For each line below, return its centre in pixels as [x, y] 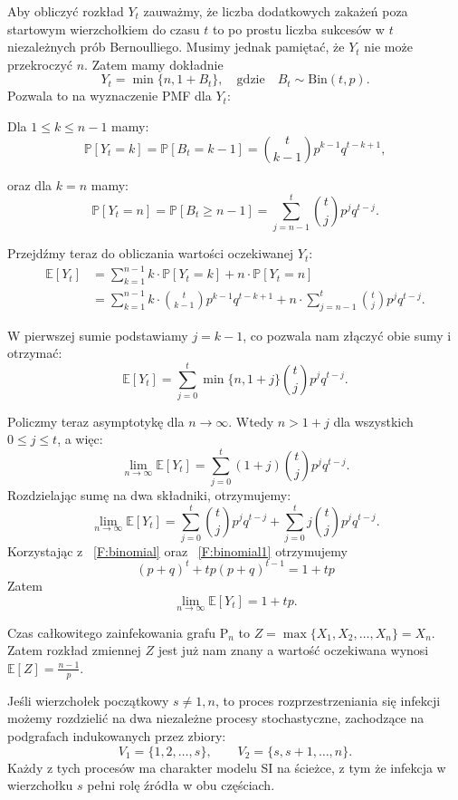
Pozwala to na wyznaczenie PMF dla [110, 96]
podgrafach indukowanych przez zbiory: [117, 735]
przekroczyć [40, 64]
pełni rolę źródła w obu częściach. [181, 785]
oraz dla [30, 184]
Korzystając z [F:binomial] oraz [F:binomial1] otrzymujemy [177, 550]
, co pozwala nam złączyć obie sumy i [347, 335]
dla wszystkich [373, 421]
